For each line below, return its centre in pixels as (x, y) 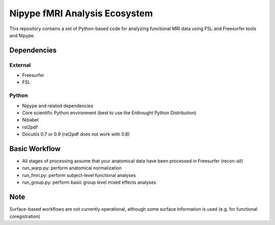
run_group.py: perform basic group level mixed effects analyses (89, 182)
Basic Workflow (35, 149)
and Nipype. (22, 35)
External (20, 65)
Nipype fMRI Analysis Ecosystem (81, 13)
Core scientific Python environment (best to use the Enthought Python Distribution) (109, 113)
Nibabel (30, 120)
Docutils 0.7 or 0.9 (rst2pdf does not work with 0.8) (76, 134)
